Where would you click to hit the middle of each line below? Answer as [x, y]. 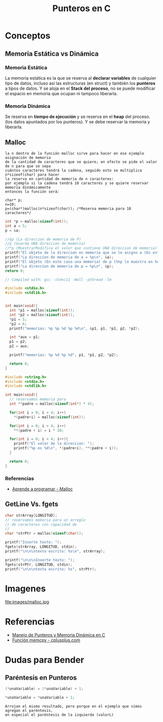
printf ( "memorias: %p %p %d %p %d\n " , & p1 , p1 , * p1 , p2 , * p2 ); [75, 328]
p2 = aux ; [19, 346]
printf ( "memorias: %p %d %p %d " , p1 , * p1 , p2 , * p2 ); [64, 355]
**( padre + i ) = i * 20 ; [39, 430]
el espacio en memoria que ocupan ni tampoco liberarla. [61, 93]
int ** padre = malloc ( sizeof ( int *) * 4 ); [52, 404]
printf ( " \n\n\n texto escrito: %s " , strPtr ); [51, 569]
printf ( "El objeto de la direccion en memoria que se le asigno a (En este [83, 253]
